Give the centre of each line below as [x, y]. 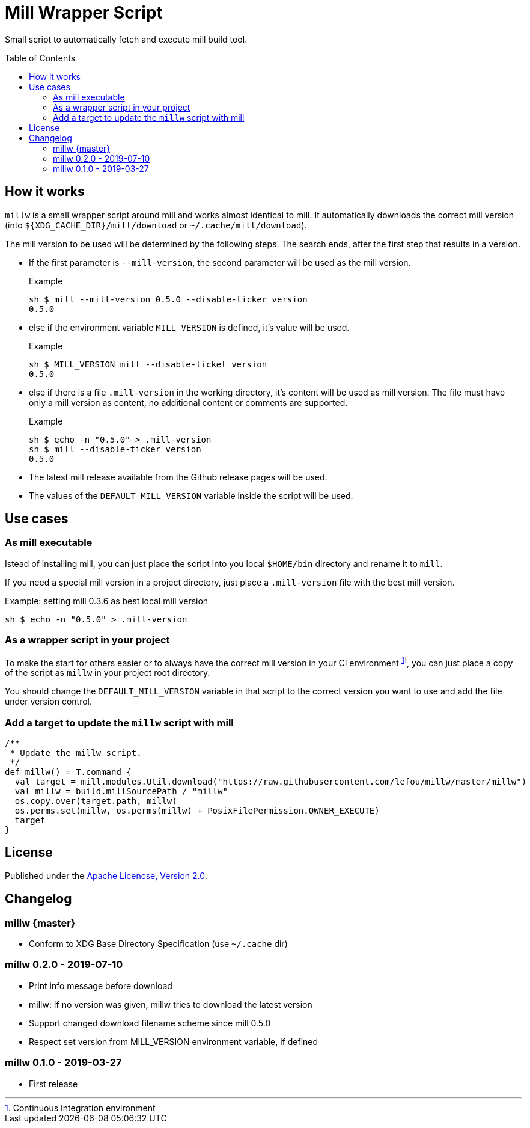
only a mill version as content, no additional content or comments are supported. [188, 402]
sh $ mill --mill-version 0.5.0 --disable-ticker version [168, 299]
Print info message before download [101, 985]
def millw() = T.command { [68, 772]
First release [53, 1084]
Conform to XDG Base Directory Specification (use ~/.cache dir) [158, 944]
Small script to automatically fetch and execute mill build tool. [126, 39]
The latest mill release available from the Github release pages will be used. [178, 477]
